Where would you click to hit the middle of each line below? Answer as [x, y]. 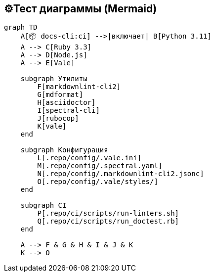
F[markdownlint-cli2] [79, 87]
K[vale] [52, 126]
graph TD [21, 27]
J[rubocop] [58, 118]
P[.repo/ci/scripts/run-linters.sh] [108, 213]
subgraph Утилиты [54, 79]
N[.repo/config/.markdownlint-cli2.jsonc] [121, 174]
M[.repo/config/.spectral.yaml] [100, 166]
